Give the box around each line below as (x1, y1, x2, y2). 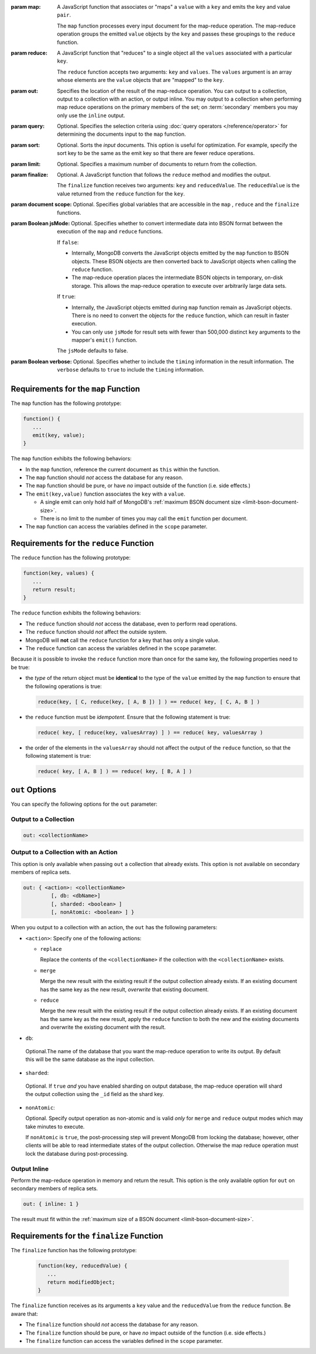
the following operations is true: (25, 682, 102, 690)
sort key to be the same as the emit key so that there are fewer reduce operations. (57, 150, 255, 157)
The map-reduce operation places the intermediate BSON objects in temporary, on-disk (71, 274, 283, 281)
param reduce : (11, 49, 48, 56)
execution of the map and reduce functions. (57, 228, 163, 235)
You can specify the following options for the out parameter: (11, 800, 157, 807)
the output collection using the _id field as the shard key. (25, 1091, 164, 1098)
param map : (11, 4, 41, 10)
